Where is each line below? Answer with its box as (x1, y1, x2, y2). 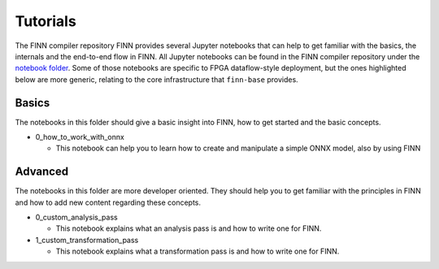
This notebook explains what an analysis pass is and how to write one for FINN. (55, 223, 322, 233)
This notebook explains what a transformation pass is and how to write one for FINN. (55, 246, 340, 256)
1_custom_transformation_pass (35, 235, 139, 245)
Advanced (15, 165, 69, 179)
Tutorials (15, 12, 76, 30)
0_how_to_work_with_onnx (35, 132, 125, 142)
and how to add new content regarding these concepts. (15, 197, 202, 207)
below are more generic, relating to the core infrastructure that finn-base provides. (15, 74, 298, 85)
